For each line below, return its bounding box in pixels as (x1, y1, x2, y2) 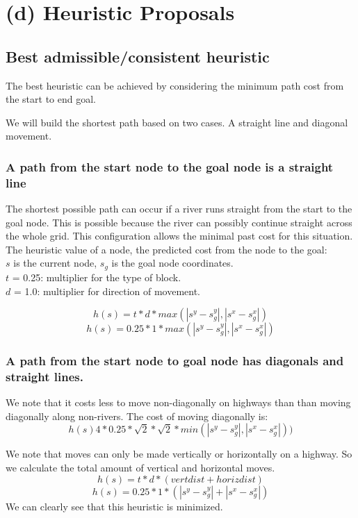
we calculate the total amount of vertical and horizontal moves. (6, 460, 275, 475)
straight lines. (6, 367, 83, 385)
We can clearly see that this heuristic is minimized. (6, 499, 223, 513)
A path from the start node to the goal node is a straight (6, 158, 334, 175)
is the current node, (13, 256, 97, 270)
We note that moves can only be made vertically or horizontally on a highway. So (6, 446, 352, 461)
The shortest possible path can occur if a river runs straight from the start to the (6, 201, 352, 216)
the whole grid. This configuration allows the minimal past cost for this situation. (6, 228, 353, 243)
